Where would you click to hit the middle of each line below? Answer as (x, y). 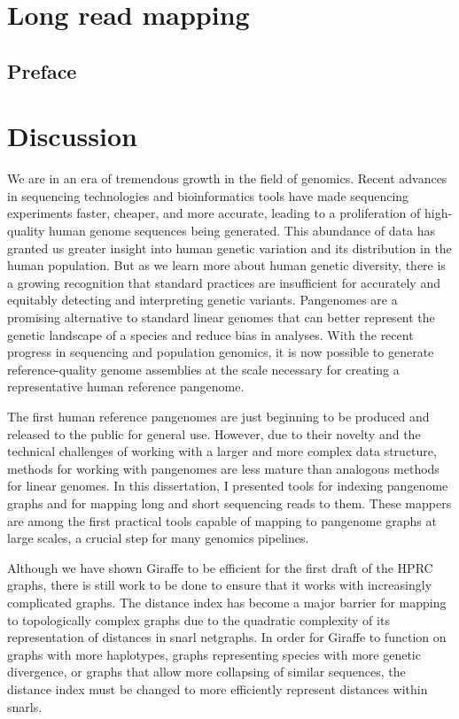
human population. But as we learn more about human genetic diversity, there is (226, 265)
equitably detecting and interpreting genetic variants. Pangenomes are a (202, 300)
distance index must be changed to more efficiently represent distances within (218, 688)
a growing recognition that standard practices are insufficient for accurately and (224, 282)
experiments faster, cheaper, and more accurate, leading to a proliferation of (214, 213)
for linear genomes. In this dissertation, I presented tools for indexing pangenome (228, 486)
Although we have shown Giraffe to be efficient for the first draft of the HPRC (220, 567)
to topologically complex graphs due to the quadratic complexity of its (198, 619)
